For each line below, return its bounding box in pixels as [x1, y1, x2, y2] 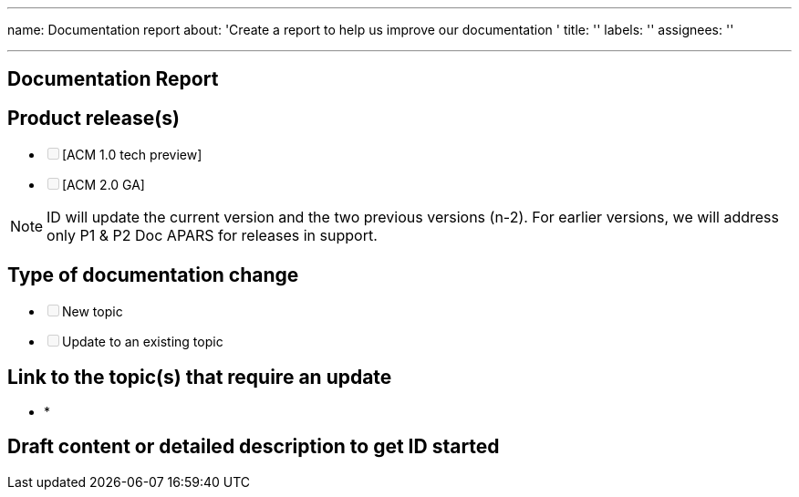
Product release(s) [7, 106, 180, 129]
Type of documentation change [7, 263, 299, 286]
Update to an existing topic [62, 334, 223, 350]
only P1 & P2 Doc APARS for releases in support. [47, 226, 378, 245]
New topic [62, 304, 123, 320]
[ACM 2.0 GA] [62, 177, 145, 193]
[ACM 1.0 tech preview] [62, 147, 202, 163]
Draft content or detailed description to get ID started [7, 435, 500, 459]
